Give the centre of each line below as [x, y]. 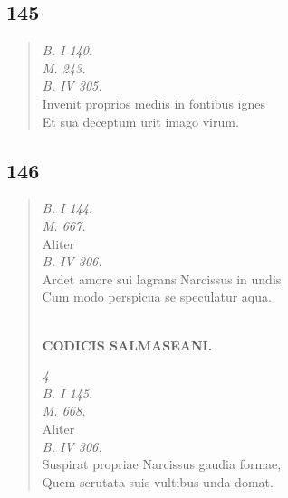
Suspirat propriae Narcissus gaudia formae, [162, 464]
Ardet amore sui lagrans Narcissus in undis [162, 278]
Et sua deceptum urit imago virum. [140, 121]
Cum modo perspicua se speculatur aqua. [157, 297]
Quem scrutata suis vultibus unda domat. [158, 481]
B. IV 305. [72, 86]
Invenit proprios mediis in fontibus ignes [154, 103]
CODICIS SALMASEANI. [127, 345]
